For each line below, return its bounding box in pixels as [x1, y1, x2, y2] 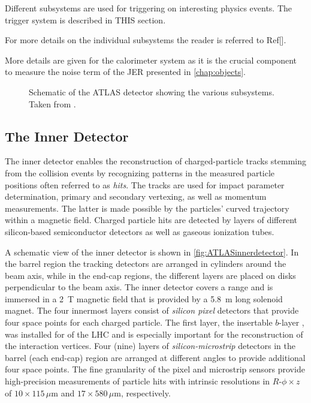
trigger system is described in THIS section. [5, 13, 166, 26]
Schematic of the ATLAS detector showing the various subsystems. [29, 85, 274, 98]
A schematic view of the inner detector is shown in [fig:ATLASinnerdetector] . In [5, 245, 299, 258]
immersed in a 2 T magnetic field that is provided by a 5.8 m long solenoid [5, 292, 283, 305]
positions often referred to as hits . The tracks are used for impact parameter [5, 178, 285, 191]
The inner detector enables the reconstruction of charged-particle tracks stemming [5, 155, 306, 167]
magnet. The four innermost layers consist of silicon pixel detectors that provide [5, 304, 299, 317]
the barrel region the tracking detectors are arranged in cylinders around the [5, 257, 286, 270]
